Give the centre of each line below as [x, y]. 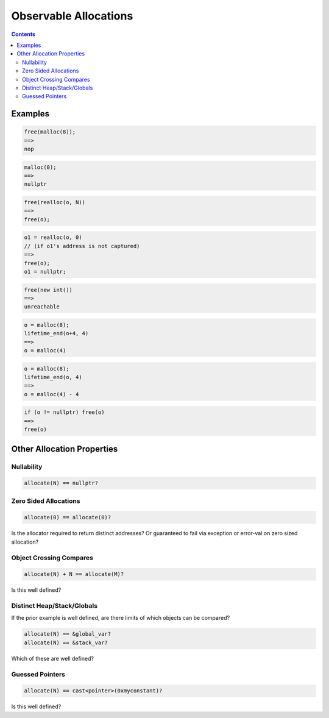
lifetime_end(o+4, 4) [56, 333]
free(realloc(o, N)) [55, 202]
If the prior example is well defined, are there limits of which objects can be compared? [121, 618]
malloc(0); [40, 167]
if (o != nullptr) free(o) [64, 412]
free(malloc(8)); [50, 132]
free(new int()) [48, 290]
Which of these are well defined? [53, 658]
